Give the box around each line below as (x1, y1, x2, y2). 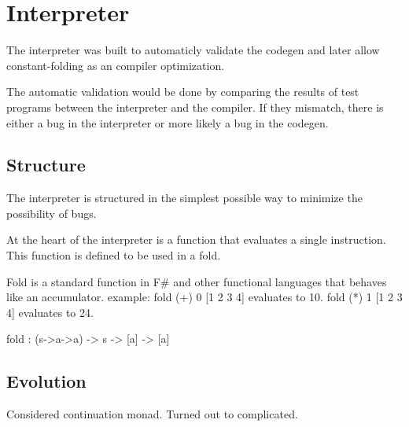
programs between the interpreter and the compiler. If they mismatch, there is (6, 98, 384, 115)
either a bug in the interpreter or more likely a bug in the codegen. (6, 114, 329, 131)
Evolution (6, 369, 87, 393)
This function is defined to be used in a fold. (6, 247, 221, 263)
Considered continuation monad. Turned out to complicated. (6, 406, 298, 422)
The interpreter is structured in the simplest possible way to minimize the (6, 190, 363, 206)
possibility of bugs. (6, 204, 97, 221)
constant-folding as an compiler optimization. (6, 57, 225, 73)
